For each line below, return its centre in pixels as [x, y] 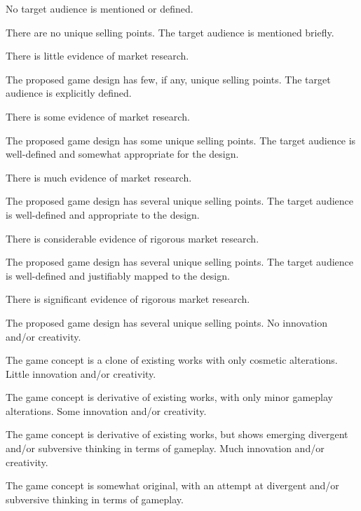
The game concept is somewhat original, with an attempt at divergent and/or [172, 485]
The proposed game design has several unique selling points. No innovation [167, 322]
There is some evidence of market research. [98, 116]
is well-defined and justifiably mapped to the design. [118, 275]
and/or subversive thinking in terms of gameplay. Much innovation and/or [165, 448]
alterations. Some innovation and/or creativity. [106, 410]
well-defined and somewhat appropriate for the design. [122, 154]
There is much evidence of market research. [99, 177]
